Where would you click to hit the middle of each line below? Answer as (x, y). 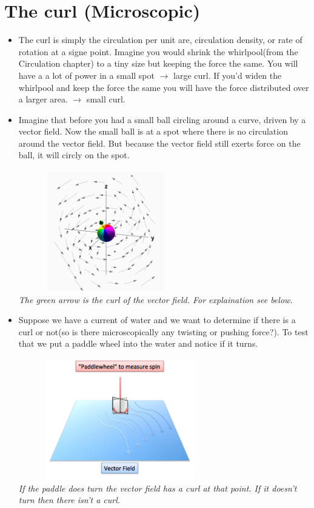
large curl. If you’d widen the (228, 75)
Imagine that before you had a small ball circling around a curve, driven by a (162, 119)
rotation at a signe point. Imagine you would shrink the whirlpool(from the (158, 51)
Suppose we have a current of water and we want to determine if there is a (157, 320)
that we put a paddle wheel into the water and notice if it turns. (138, 343)
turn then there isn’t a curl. (69, 500)
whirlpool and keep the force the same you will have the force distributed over (164, 87)
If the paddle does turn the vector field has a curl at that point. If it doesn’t (158, 488)
